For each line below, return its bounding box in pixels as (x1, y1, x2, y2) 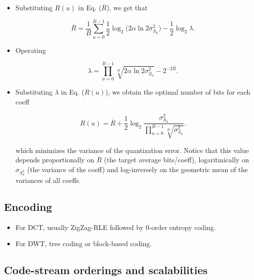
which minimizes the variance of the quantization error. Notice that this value (15, 145, 249, 155)
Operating (15, 45, 46, 55)
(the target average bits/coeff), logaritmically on (104, 154, 249, 165)
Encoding (4, 199, 52, 214)
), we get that (106, 2, 148, 12)
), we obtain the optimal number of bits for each (105, 87, 251, 97)
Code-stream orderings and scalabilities (4, 262, 208, 278)
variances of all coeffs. (15, 175, 81, 185)
